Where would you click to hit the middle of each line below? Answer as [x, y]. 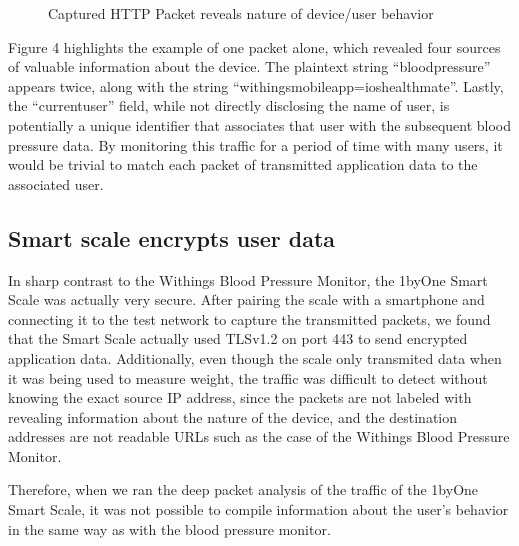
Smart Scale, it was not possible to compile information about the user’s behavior [258, 509]
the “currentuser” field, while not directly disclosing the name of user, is [229, 105]
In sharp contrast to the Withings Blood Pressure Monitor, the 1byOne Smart [248, 279]
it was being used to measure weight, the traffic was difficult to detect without [248, 377]
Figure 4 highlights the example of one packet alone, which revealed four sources [254, 46]
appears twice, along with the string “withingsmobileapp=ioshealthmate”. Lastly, [256, 85]
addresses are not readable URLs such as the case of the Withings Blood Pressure [259, 436]
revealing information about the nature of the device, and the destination [233, 416]
